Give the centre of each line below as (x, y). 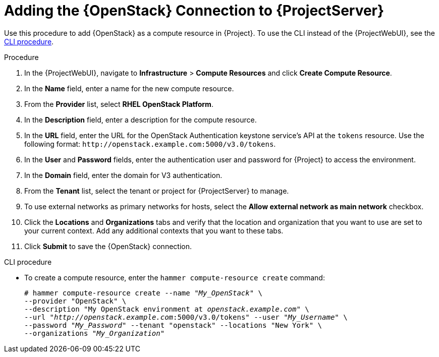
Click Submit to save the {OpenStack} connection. (108, 246)
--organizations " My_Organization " (95, 333)
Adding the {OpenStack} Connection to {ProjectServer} (194, 11)
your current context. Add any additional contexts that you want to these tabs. (154, 230)
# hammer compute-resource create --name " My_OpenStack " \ (144, 293)
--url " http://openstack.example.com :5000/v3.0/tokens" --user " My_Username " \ (186, 317)
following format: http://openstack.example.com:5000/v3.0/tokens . (150, 144)
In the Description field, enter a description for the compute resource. (141, 120)
